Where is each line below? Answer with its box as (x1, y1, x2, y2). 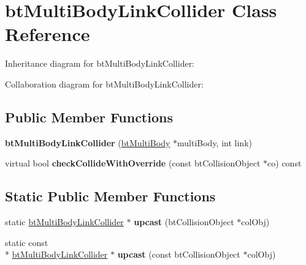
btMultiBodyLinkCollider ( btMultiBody (5, 136, 170, 149)
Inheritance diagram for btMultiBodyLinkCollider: (5, 57, 195, 70)
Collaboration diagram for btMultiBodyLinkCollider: (5, 77, 204, 90)
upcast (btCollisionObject (134, 215, 234, 228)
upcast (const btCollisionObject (117, 248, 240, 261)
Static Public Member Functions (5, 187, 216, 206)
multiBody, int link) (177, 136, 252, 149)
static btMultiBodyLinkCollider (5, 215, 124, 228)
